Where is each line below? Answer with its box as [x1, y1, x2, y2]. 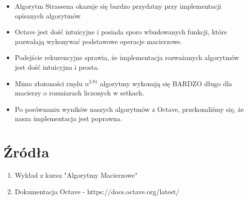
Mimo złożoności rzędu [15, 78, 83, 88]
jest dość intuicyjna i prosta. [15, 62, 99, 72]
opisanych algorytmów [15, 10, 81, 20]
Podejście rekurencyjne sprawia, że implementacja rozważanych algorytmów [15, 52, 239, 62]
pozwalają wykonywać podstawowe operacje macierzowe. [15, 36, 183, 46]
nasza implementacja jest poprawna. [15, 113, 123, 123]
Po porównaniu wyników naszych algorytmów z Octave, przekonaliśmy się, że [15, 104, 244, 114]
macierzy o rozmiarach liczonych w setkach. [15, 88, 144, 98]
